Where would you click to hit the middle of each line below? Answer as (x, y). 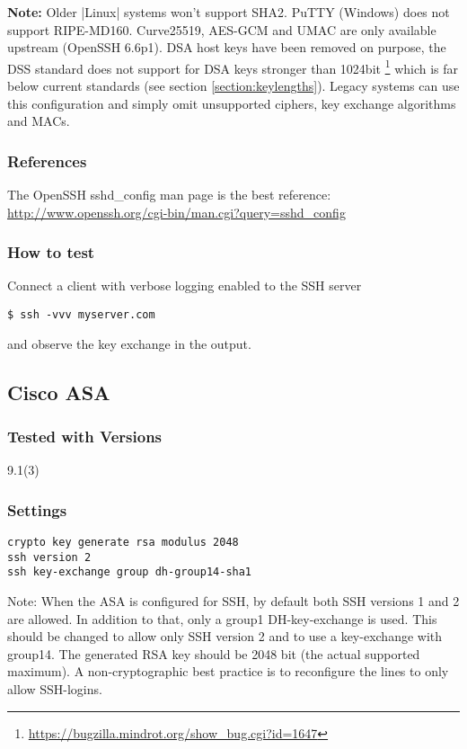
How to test (51, 252)
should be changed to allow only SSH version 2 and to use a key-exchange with (225, 636)
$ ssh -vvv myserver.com (81, 315)
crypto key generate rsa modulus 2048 (123, 543)
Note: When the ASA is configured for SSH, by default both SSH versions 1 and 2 (233, 601)
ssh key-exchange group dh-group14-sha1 (130, 572)
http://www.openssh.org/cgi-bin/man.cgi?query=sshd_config (176, 212)
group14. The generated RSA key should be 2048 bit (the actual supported (214, 653)
